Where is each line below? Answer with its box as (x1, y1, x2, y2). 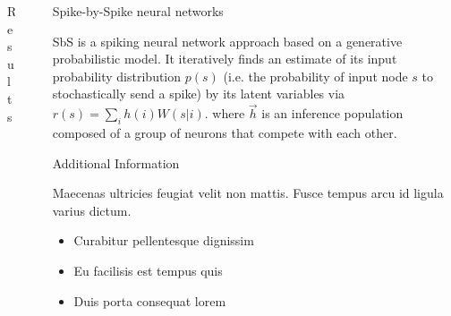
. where (204, 104, 245, 123)
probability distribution (52, 66, 182, 85)
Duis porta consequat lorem (73, 291, 226, 310)
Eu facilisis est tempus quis (73, 260, 223, 279)
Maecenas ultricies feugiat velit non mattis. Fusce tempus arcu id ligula (52, 184, 444, 202)
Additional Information (52, 153, 180, 172)
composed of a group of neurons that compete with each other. (52, 123, 397, 141)
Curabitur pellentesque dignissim (73, 231, 254, 250)
